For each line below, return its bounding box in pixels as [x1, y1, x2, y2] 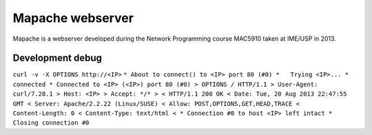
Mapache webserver [12, 10, 134, 25]
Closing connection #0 [12, 119, 90, 127]
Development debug [12, 52, 103, 64]
